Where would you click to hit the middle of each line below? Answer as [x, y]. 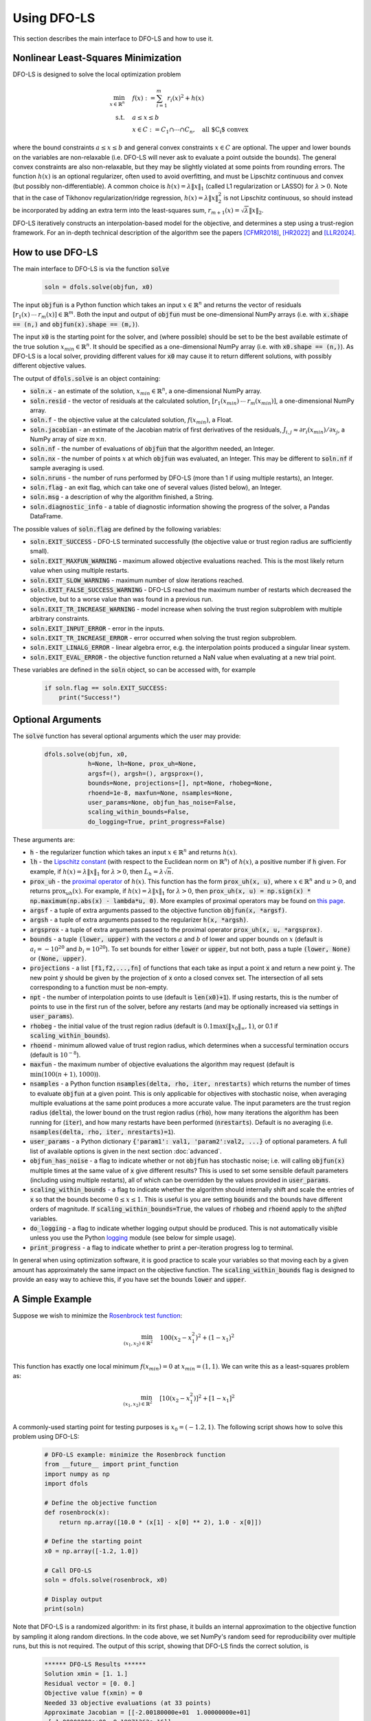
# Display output [74, 1599]
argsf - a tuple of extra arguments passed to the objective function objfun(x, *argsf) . [158, 910]
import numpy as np [77, 1474]
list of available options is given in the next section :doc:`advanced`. [126, 1151]
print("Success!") [90, 698]
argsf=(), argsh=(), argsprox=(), [146, 773]
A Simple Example [52, 1299]
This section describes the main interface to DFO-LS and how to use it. [113, 39]
